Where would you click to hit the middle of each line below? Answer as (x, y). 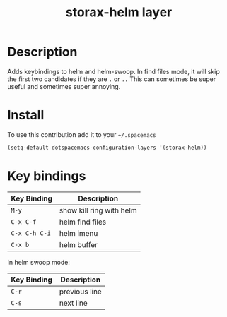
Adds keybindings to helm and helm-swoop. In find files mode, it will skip (114, 71)
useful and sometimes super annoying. (64, 86)
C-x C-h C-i (31, 233)
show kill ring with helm (98, 210)
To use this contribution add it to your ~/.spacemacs (82, 134)
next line (73, 303)
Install (26, 115)
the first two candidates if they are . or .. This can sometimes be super (112, 79)
